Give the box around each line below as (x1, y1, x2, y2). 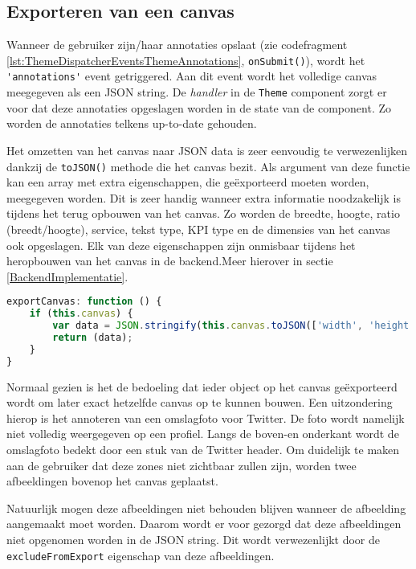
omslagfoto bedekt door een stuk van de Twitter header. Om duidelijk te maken (6, 440, 400, 457)
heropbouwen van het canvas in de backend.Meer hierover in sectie (6, 252, 333, 269)
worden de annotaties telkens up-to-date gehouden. (6, 115, 257, 132)
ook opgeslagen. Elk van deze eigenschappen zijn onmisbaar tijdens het (6, 236, 356, 253)
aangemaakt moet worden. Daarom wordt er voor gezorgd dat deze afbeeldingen (6, 515, 402, 532)
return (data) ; (52, 331, 133, 343)
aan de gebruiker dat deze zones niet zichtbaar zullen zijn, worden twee (6, 456, 357, 473)
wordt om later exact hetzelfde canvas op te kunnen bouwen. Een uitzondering (6, 394, 393, 411)
